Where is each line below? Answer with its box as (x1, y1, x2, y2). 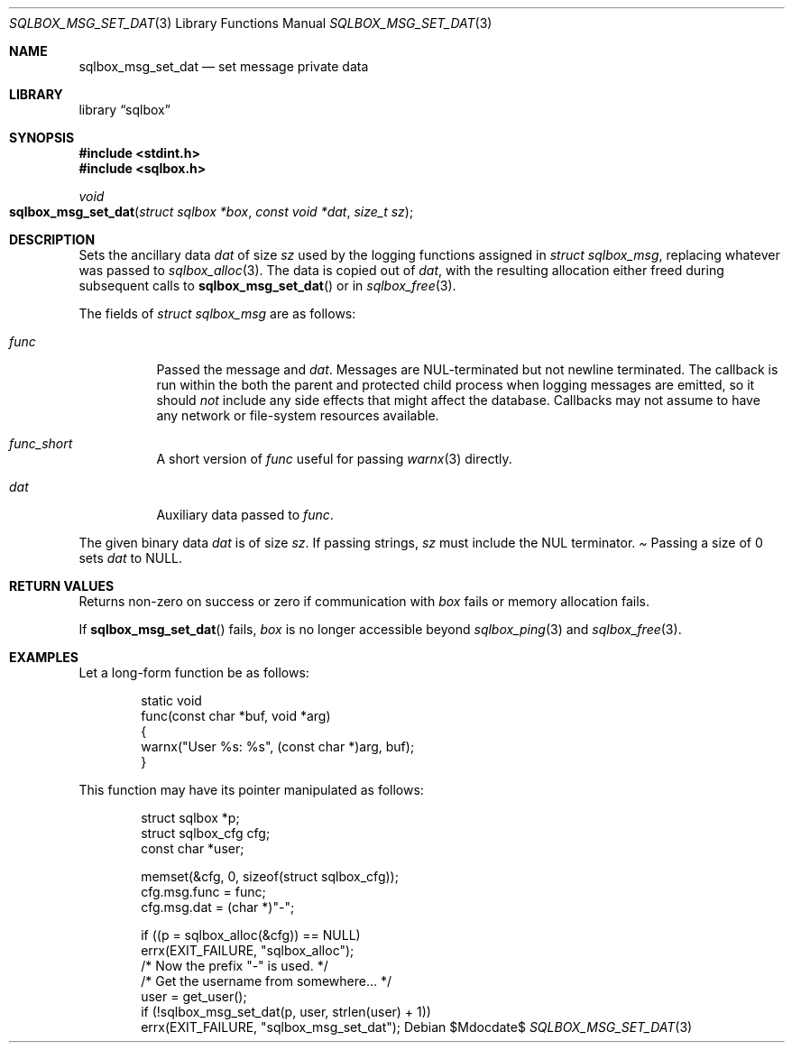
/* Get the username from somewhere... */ (141, 973, 392, 989)
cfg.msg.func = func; (141, 884, 266, 899)
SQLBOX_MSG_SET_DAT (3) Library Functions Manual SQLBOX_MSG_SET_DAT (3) (9, 15, 493, 31)
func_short (9, 436, 73, 451)
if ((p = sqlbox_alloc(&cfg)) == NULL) (141, 927, 361, 943)
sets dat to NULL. (78, 550, 183, 566)
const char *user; (141, 841, 244, 856)
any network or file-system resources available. (156, 408, 439, 423)
